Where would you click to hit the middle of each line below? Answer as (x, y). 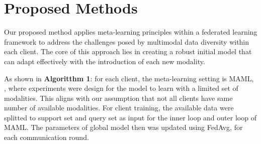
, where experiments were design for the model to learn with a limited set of (121, 88)
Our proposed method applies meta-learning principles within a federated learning (131, 32)
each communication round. (47, 137)
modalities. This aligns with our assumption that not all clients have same (118, 98)
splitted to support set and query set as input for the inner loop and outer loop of (130, 117)
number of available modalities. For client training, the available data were (119, 108)
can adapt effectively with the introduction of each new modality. (105, 61)
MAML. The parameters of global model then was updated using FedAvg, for (123, 127)
